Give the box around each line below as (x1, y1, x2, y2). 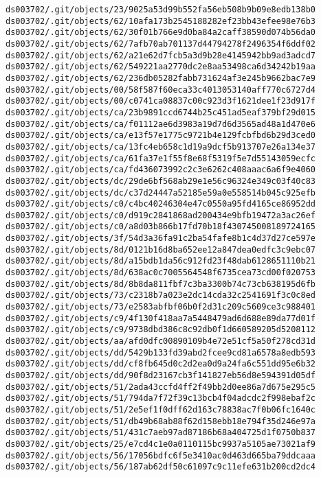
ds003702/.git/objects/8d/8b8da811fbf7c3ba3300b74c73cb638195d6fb (5, 279, 316, 289)
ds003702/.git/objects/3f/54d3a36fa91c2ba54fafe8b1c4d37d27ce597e (5, 233, 316, 244)
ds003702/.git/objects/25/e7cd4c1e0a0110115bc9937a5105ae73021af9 (5, 439, 316, 449)
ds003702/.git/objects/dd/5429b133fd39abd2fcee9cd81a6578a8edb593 (5, 347, 316, 358)
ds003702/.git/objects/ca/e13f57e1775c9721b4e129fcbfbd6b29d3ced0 (5, 130, 316, 141)
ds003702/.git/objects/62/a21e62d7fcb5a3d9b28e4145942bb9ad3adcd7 (5, 50, 316, 60)
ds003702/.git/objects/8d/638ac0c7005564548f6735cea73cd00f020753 (5, 268, 316, 278)
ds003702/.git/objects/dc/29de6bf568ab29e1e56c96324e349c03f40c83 (5, 176, 316, 186)
